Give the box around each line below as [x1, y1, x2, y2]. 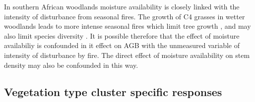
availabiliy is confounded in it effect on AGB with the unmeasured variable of [4, 40, 240, 51]
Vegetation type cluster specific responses [4, 84, 222, 99]
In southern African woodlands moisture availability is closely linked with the [4, 1, 240, 11]
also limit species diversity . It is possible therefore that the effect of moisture [4, 30, 240, 41]
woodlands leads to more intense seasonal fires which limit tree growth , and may [4, 21, 251, 31]
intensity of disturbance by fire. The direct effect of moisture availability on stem [4, 50, 250, 60]
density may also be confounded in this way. [4, 59, 138, 70]
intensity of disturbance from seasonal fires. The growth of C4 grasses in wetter [4, 11, 245, 21]
